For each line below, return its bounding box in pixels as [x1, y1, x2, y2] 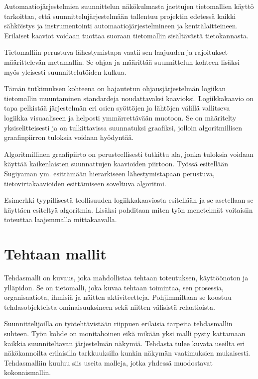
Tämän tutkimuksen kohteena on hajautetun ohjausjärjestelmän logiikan [4, 83, 226, 94]
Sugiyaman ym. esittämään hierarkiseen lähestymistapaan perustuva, [4, 168, 215, 178]
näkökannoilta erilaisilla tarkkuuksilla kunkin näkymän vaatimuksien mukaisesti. [4, 348, 251, 358]
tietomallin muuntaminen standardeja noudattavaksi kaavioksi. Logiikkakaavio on [4, 93, 254, 103]
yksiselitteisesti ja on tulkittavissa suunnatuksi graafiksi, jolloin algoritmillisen [4, 122, 243, 132]
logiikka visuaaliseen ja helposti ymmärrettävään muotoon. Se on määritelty [4, 112, 237, 123]
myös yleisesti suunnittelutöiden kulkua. [4, 66, 127, 77]
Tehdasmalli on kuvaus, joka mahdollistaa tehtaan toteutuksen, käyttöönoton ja [4, 272, 249, 282]
